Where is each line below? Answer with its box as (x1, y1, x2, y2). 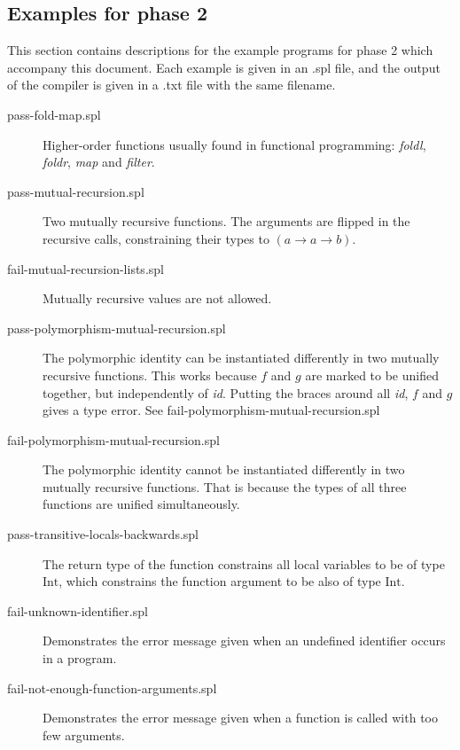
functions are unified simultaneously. (43, 495, 240, 513)
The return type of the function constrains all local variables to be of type (43, 554, 445, 573)
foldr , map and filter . (43, 152, 155, 171)
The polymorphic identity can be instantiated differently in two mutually (43, 348, 440, 367)
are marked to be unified (305, 365, 439, 384)
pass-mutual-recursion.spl (7, 182, 144, 200)
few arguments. (43, 725, 125, 744)
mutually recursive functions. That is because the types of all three (43, 477, 407, 496)
